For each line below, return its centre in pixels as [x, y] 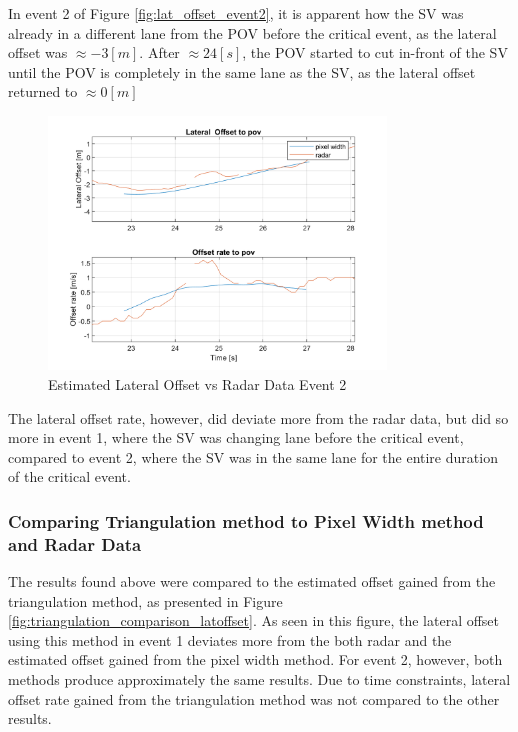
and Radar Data [75, 543]
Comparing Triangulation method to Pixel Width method [246, 520]
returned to [43, 91]
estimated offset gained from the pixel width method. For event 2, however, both [255, 659]
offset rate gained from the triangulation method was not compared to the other [254, 698]
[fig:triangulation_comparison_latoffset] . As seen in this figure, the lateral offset [254, 620]
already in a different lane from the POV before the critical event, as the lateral [252, 32]
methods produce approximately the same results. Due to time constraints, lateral [259, 679]
